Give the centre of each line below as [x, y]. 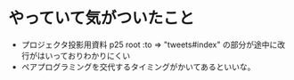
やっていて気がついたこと [102, 18]
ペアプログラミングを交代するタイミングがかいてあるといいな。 [138, 67]
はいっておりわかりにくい [84, 55]
